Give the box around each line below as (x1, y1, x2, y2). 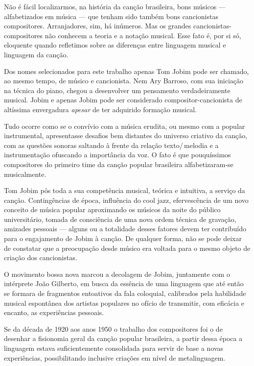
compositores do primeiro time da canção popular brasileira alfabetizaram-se (4, 159, 233, 169)
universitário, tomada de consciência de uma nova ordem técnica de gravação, (4, 214, 236, 224)
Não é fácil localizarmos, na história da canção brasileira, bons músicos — (4, 1, 226, 11)
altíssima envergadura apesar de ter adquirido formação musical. (4, 104, 197, 114)
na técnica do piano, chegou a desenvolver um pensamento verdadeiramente (4, 85, 231, 95)
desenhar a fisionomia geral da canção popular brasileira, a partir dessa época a (4, 333, 243, 343)
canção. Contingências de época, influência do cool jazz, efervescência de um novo (4, 195, 249, 205)
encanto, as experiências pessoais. (4, 307, 104, 317)
